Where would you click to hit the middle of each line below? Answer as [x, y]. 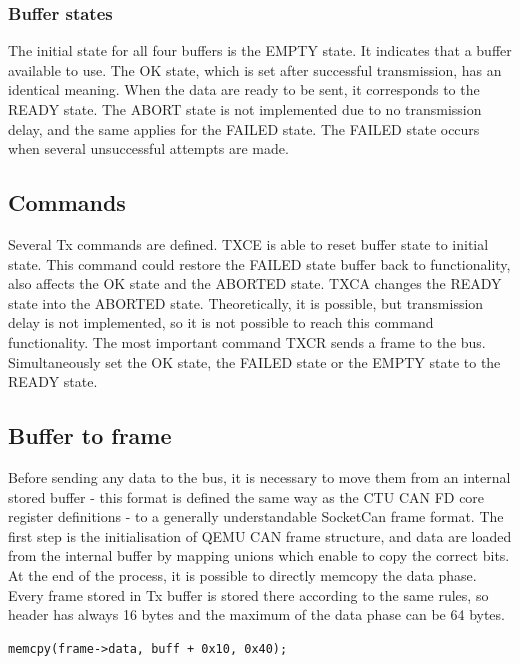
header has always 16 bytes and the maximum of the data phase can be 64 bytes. [256, 614]
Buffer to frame [90, 435]
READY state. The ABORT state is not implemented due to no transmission [245, 109]
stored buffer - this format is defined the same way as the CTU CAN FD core [246, 496]
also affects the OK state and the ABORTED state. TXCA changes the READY [255, 283]
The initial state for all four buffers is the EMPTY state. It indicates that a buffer [260, 50]
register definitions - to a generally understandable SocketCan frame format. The [256, 516]
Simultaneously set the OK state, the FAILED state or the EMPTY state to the [254, 361]
